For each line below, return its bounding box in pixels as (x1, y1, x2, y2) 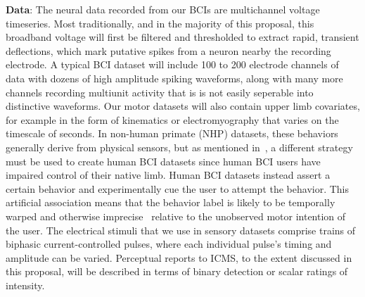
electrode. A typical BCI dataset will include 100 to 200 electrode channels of (6, 57, 339, 72)
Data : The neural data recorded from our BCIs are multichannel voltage (6, 2, 320, 16)
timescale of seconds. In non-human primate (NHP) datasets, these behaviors (6, 126, 338, 141)
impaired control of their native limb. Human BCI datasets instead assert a (6, 168, 331, 182)
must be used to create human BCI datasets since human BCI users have (6, 153, 321, 168)
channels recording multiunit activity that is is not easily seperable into (6, 84, 314, 99)
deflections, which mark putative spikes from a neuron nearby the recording (6, 43, 331, 58)
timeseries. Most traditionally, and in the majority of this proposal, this (6, 15, 314, 30)
